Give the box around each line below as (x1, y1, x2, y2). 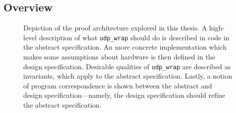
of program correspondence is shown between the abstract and (23, 80, 212, 90)
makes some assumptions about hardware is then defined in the (23, 52, 215, 62)
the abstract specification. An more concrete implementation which (23, 42, 227, 52)
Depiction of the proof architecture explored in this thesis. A (23, 23, 207, 33)
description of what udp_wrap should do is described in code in (39, 32, 230, 42)
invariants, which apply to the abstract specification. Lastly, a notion (23, 71, 233, 81)
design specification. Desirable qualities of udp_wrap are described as (23, 61, 231, 71)
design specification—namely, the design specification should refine (23, 90, 226, 100)
